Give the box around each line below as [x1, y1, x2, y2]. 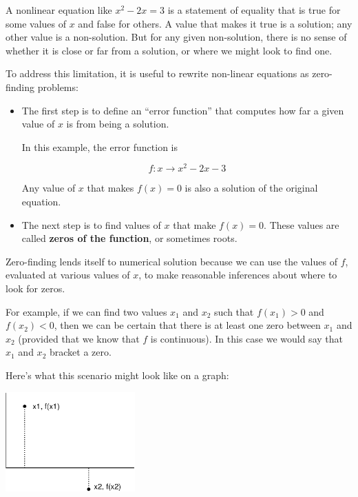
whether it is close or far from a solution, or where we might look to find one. [6, 43, 333, 57]
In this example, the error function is [21, 139, 178, 154]
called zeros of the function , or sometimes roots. [21, 231, 238, 245]
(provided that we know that [18, 331, 140, 345]
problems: [37, 79, 78, 94]
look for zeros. [6, 281, 65, 295]
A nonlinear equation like [6, 3, 112, 17]
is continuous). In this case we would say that [150, 331, 343, 345]
